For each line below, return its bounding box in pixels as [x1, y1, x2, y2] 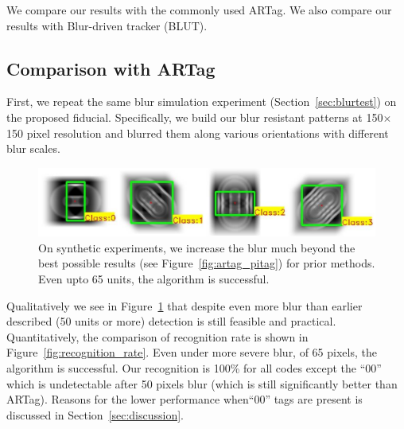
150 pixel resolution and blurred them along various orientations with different [6, 124, 389, 141]
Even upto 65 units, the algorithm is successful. [38, 271, 270, 287]
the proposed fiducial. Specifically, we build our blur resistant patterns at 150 [6, 108, 383, 125]
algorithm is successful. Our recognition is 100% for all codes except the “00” [6, 360, 382, 376]
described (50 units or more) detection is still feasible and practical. [6, 313, 336, 330]
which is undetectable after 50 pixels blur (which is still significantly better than [6, 375, 398, 392]
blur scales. [6, 140, 60, 157]
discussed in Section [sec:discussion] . [6, 406, 184, 423]
